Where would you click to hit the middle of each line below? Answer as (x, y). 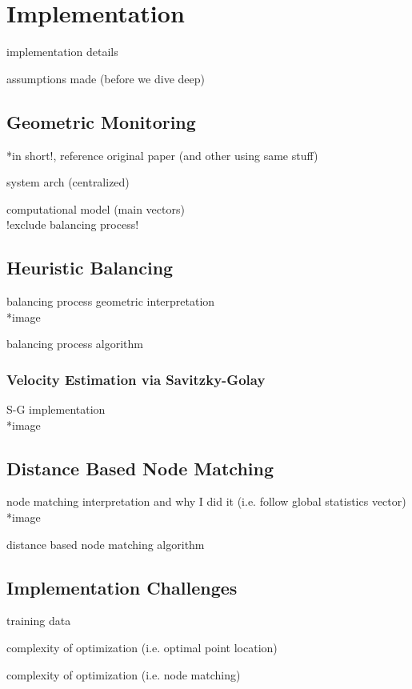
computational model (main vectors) (96, 208)
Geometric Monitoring (101, 121)
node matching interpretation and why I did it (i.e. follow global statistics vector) (206, 501)
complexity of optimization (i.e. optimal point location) (142, 648)
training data (39, 621)
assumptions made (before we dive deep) (106, 78)
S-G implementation (56, 409)
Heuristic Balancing (90, 268)
